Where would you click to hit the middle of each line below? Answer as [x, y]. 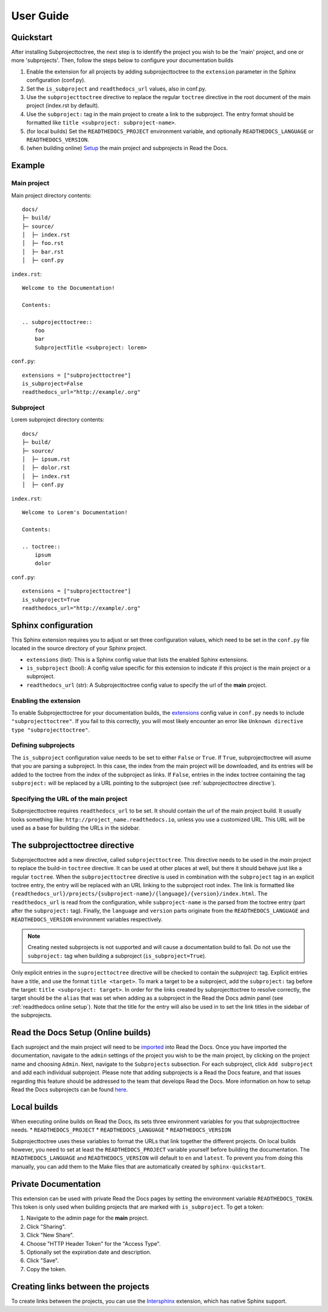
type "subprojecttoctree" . [51, 730]
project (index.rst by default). [63, 106]
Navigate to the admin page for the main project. [87, 1218]
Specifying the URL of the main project [69, 799]
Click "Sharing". [46, 1226]
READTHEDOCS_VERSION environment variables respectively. [87, 919]
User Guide [40, 16]
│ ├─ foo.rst [43, 243]
